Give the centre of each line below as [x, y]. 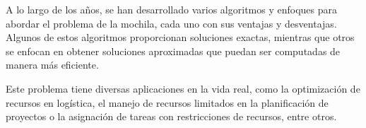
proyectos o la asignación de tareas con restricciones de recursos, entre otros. [171, 116]
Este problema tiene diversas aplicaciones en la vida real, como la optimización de [183, 88]
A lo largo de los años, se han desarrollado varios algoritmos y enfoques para [171, 9]
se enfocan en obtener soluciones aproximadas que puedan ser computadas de [173, 51]
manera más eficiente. [52, 65]
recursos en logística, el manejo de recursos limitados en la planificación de [167, 102]
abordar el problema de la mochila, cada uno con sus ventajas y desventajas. [171, 23]
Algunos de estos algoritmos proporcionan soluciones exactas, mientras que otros [180, 37]
